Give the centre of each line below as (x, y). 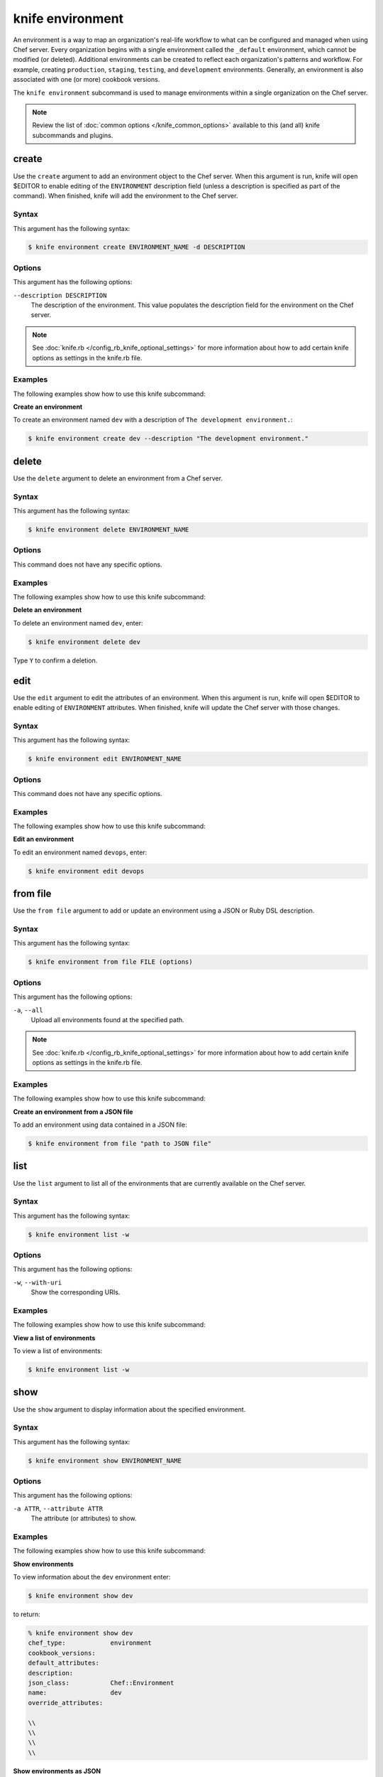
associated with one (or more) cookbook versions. (87, 80)
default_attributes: (63, 1663)
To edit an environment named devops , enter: (80, 852)
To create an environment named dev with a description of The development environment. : (153, 420)
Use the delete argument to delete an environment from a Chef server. (118, 478)
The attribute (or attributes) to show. (84, 1518)
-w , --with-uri (38, 1282)
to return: (27, 1614)
